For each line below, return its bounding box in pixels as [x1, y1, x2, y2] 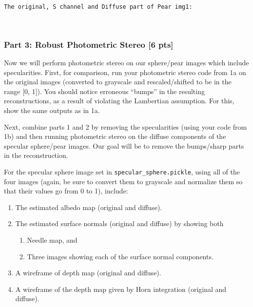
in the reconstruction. [4, 150, 68, 160]
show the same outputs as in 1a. [4, 105, 100, 115]
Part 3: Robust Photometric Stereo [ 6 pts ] [4, 38, 174, 50]
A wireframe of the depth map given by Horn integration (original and [15, 284, 227, 294]
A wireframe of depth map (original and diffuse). [15, 268, 161, 278]
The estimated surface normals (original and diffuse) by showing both [15, 218, 224, 229]
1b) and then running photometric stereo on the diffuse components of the [4, 131, 226, 141]
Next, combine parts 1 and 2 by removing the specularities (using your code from [4, 121, 247, 132]
